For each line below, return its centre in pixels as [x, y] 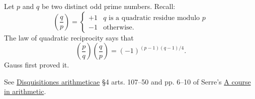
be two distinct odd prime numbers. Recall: [108, 6]
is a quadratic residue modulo [154, 18]
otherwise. [119, 27]
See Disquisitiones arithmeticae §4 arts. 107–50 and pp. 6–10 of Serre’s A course [127, 81]
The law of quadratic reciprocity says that [69, 37]
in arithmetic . [25, 91]
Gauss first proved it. [37, 65]
